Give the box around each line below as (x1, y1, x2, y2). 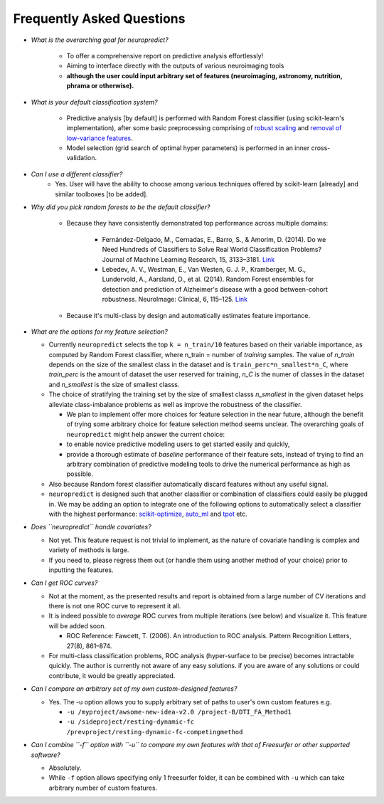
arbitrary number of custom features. (48, 783, 158, 792)
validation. (66, 154, 97, 162)
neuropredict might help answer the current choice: (66, 430, 225, 438)
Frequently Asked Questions (13, 11, 186, 26)
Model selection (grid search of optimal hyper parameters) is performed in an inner (66, 144, 310, 152)
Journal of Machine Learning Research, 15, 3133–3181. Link (102, 255, 275, 263)
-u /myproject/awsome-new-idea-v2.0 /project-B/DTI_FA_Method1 (66, 708, 292, 716)
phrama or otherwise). (66, 82, 134, 90)
